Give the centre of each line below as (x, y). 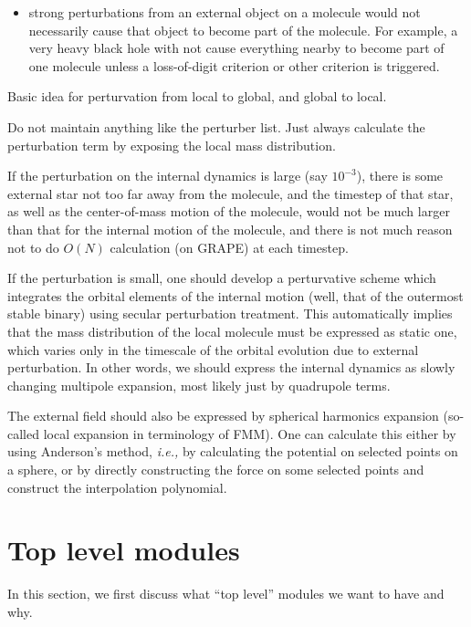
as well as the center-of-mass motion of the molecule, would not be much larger (229, 211)
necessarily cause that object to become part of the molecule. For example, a (243, 30)
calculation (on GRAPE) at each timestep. (229, 247)
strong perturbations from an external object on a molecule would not (225, 12)
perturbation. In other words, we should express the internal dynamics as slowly (231, 367)
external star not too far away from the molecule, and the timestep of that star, (230, 193)
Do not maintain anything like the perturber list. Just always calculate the (216, 126)
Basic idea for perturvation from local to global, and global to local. (197, 96)
